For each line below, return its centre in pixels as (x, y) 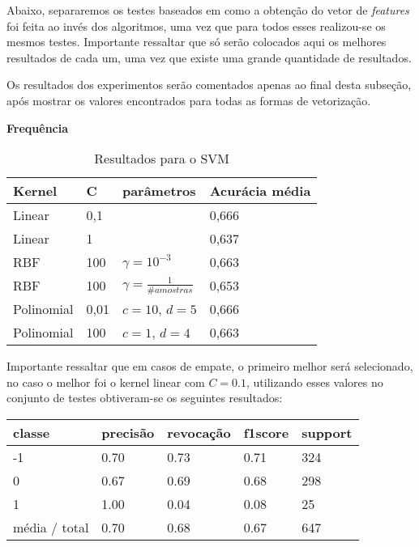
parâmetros (159, 191)
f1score (266, 432)
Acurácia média (260, 191)
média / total (51, 527)
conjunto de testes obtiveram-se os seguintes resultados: (145, 398)
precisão (128, 432)
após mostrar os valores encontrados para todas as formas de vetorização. (189, 100)
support (327, 432)
